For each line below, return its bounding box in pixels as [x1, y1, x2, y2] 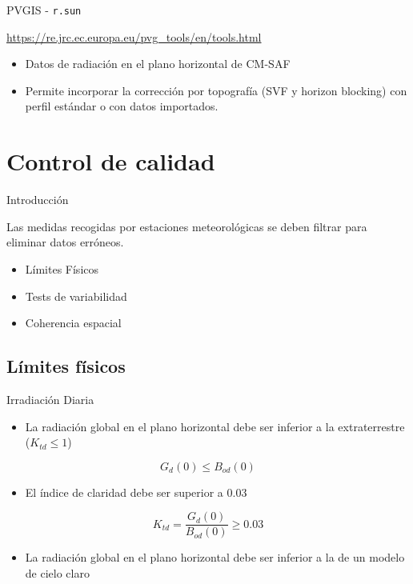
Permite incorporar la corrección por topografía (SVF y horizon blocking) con [25, 82, 407, 98]
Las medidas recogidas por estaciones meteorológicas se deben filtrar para [6, 218, 367, 234]
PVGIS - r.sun [6, 2, 82, 18]
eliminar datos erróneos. [6, 234, 124, 250]
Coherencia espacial [25, 314, 122, 331]
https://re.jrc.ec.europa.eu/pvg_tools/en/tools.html [6, 28, 262, 45]
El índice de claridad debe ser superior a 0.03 [25, 483, 247, 500]
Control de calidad [6, 145, 215, 178]
